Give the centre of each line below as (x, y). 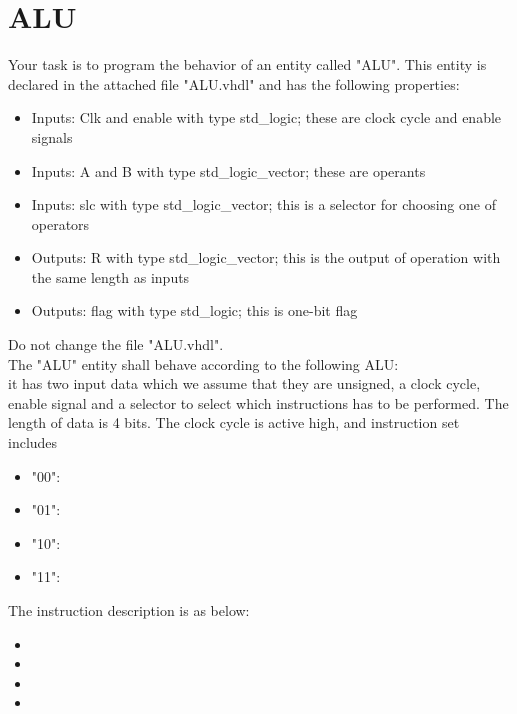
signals (52, 136)
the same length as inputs (110, 276)
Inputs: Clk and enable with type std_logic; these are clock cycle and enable (266, 117)
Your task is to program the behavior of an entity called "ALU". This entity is (247, 64)
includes (33, 442)
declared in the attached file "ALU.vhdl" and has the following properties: (234, 83)
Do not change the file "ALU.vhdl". (116, 344)
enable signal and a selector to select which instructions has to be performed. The (258, 402)
